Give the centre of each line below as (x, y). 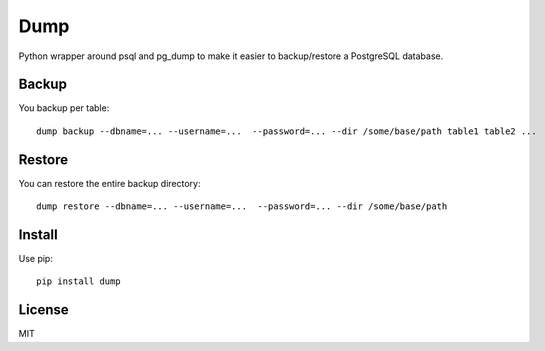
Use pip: (36, 259)
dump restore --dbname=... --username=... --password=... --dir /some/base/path (242, 206)
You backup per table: (64, 108)
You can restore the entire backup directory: (109, 183)
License (43, 310)
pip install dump (78, 281)
